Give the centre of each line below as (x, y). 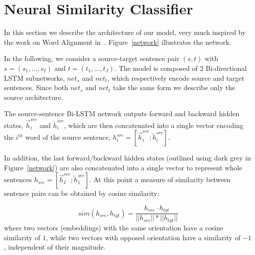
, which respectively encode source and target (176, 78)
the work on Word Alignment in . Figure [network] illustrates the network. (118, 42)
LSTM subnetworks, (35, 78)
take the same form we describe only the (174, 87)
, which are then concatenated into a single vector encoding (154, 125)
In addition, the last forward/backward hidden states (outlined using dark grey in (127, 158)
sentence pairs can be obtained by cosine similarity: (82, 193)
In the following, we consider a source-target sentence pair (92, 58)
